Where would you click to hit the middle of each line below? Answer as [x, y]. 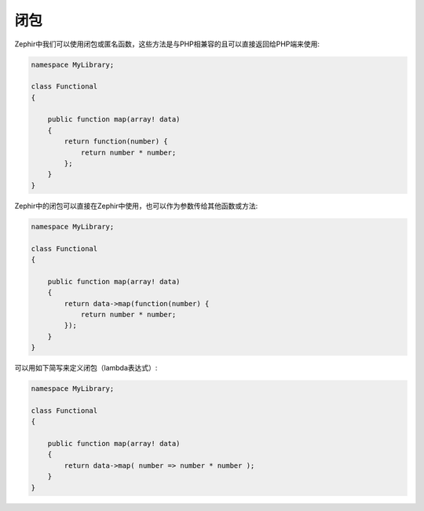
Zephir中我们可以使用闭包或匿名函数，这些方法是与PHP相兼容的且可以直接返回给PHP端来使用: [167, 44]
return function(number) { [116, 142]
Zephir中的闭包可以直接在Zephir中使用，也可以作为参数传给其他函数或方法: [136, 206]
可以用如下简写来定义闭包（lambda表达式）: [86, 368]
